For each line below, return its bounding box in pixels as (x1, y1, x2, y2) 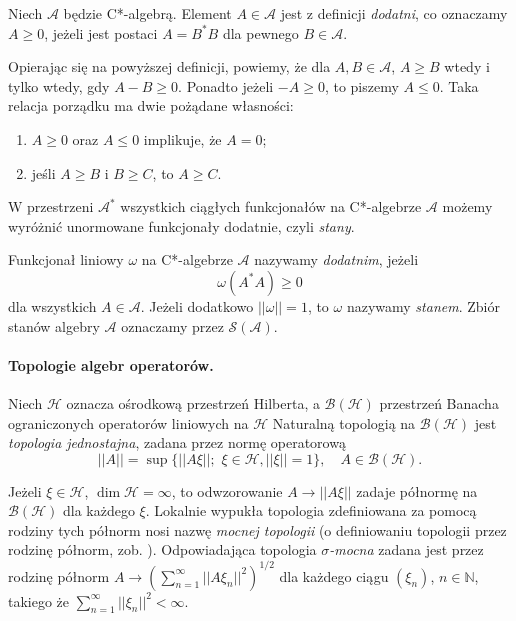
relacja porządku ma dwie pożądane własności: (8, 95, 294, 116)
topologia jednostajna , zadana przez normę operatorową (8, 432, 346, 453)
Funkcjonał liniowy (8, 249, 124, 270)
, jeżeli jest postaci (44, 22, 158, 43)
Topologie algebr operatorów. (8, 354, 214, 375)
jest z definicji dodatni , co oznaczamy (280, 3, 508, 23)
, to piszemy (324, 75, 399, 96)
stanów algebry (8, 315, 100, 336)
